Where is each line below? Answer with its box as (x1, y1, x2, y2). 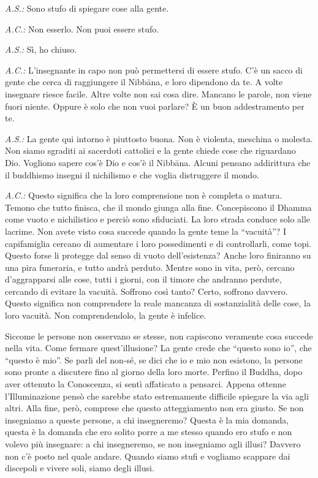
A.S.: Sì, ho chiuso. (5, 43, 77, 56)
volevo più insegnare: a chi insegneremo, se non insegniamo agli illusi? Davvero (5, 438, 301, 450)
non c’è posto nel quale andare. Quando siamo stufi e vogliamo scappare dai (5, 449, 290, 462)
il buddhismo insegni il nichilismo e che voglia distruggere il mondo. (5, 168, 259, 181)
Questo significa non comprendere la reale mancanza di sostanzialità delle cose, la (5, 297, 311, 309)
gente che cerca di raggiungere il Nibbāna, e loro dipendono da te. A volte (5, 75, 283, 88)
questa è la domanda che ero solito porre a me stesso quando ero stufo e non (5, 425, 292, 438)
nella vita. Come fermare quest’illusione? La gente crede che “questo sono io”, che (5, 341, 312, 354)
